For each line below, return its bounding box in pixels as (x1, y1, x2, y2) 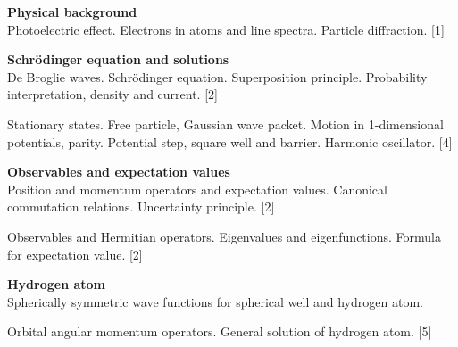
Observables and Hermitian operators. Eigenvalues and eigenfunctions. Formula (7, 227, 441, 245)
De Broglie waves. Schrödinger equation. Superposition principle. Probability (7, 67, 428, 86)
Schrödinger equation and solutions (7, 50, 229, 69)
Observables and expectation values (7, 162, 230, 181)
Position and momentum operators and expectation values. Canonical (7, 179, 387, 198)
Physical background (7, 3, 137, 21)
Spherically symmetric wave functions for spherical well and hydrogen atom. (7, 292, 423, 310)
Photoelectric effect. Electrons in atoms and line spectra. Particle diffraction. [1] (7, 20, 445, 38)
